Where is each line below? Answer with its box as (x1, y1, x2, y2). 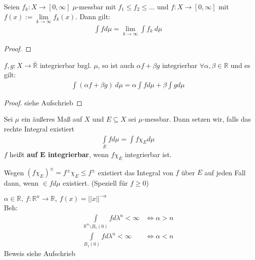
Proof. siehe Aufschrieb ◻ (4, 97, 83, 107)
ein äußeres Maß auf (21, 114, 82, 124)
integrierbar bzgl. (39, 60, 92, 70)
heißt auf (9, 149, 38, 160)
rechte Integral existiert (4, 124, 74, 134)
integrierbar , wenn (48, 149, 109, 160)
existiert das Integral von (97, 167, 174, 177)
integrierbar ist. (125, 149, 172, 160)
